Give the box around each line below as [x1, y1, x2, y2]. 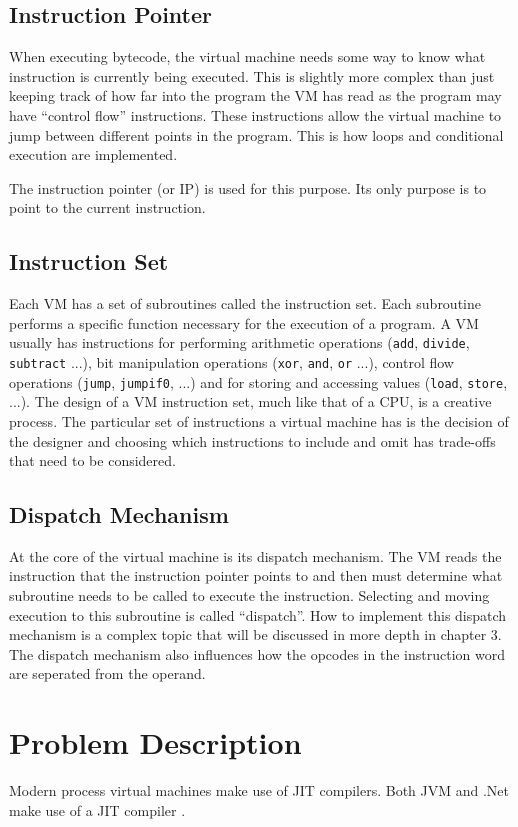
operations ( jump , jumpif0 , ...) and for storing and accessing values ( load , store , [9, 371, 508, 392]
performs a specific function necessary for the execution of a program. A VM [9, 312, 479, 333]
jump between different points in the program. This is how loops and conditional [9, 124, 504, 145]
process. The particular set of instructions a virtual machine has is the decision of [9, 410, 509, 431]
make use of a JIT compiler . [9, 799, 186, 820]
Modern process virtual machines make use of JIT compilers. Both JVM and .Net [9, 780, 510, 801]
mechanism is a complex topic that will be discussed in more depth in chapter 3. [9, 624, 502, 645]
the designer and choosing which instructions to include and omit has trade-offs [9, 430, 496, 451]
